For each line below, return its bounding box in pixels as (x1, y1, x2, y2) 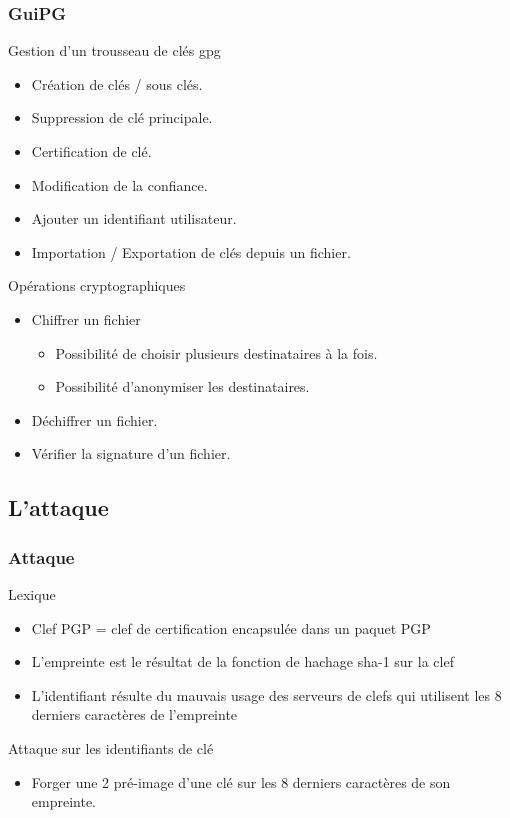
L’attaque (8, 492, 109, 523)
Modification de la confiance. (31, 174, 208, 195)
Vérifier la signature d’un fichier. (31, 443, 231, 464)
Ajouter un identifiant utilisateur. (31, 208, 237, 229)
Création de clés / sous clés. (31, 73, 203, 94)
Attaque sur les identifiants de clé (8, 737, 214, 758)
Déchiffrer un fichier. (31, 409, 158, 430)
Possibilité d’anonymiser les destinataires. (55, 376, 310, 397)
